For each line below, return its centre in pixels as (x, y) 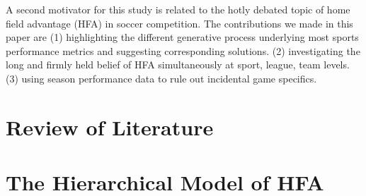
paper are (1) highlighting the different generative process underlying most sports (182, 37)
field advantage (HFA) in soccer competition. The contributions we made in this (179, 23)
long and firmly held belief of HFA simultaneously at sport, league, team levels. (178, 65)
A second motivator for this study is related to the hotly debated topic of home (178, 9)
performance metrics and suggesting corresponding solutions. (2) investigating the (183, 50)
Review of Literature (110, 127)
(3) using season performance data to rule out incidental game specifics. (161, 78)
